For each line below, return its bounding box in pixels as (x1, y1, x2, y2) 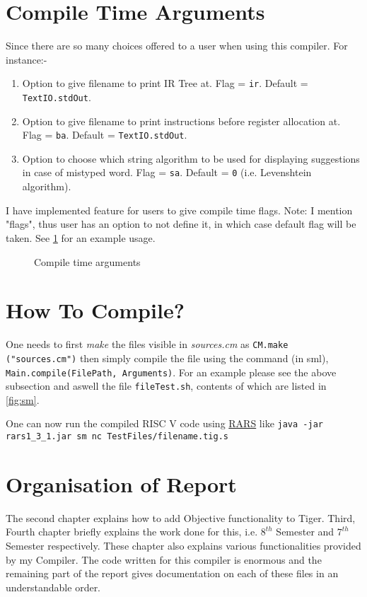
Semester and (276, 524, 334, 539)
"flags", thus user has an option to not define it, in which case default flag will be (6, 216, 356, 231)
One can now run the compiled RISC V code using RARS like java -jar (6, 416, 323, 431)
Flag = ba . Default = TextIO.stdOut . (22, 127, 187, 142)
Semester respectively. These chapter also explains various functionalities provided (6, 538, 361, 553)
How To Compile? (6, 296, 185, 325)
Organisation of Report (6, 469, 237, 498)
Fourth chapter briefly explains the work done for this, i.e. (6, 524, 258, 539)
